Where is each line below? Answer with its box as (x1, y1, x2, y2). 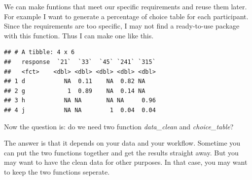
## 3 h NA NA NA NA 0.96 (4, 97, 156, 104)
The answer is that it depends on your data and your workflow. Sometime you (4, 138, 241, 148)
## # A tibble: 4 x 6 (4, 49, 75, 56)
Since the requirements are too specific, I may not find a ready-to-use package (4, 21, 240, 31)
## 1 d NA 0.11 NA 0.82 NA (4, 78, 145, 85)
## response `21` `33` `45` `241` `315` (4, 58, 156, 65)
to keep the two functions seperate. (4, 166, 110, 177)
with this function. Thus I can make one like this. (4, 30, 154, 40)
